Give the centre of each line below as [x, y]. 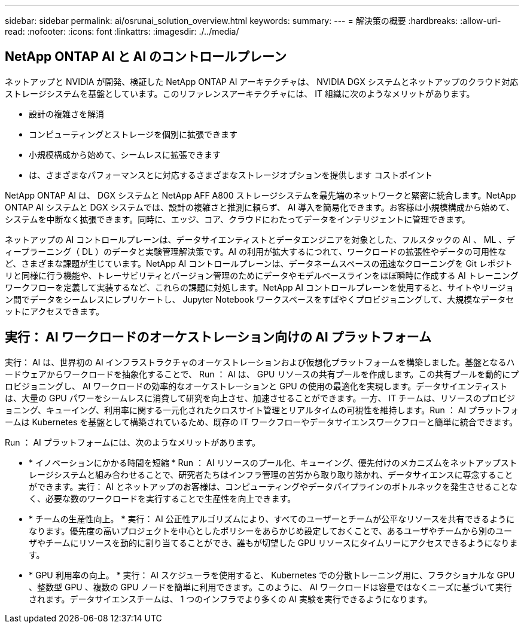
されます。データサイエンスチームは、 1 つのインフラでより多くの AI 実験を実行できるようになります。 [231, 599]
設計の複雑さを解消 [66, 114]
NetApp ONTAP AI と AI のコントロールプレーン [146, 57]
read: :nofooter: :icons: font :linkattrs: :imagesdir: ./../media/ [122, 31]
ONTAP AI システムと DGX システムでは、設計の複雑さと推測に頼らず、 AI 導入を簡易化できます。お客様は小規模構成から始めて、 [260, 207]
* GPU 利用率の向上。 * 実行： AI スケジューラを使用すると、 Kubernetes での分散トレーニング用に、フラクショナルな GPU [272, 575]
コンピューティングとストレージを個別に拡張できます [133, 134]
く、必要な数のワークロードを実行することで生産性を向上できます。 [162, 498]
